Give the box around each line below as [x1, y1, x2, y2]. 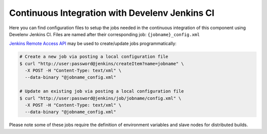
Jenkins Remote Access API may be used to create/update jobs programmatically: [9, 41, 177, 46]
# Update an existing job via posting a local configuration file [19, 89, 184, 94]
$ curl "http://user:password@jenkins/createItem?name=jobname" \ [19, 61, 184, 66]
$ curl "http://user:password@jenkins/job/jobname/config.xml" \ [19, 95, 181, 101]
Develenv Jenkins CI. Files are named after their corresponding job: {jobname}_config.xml [9, 31, 200, 37]
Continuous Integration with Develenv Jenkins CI [9, 7, 215, 18]
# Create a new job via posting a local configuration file [19, 54, 169, 59]
